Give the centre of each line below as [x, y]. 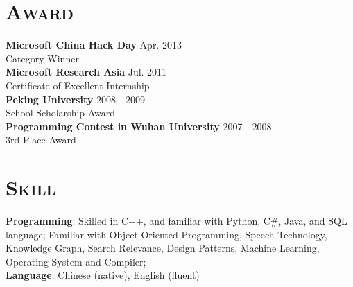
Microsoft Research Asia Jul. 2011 [86, 72]
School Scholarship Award [61, 113]
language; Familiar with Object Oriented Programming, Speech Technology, [166, 234]
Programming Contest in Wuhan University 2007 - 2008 [139, 126]
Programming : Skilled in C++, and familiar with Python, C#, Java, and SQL [176, 220]
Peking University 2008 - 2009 [75, 99]
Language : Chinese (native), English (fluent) [103, 275]
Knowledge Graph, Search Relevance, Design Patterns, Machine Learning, [163, 248]
